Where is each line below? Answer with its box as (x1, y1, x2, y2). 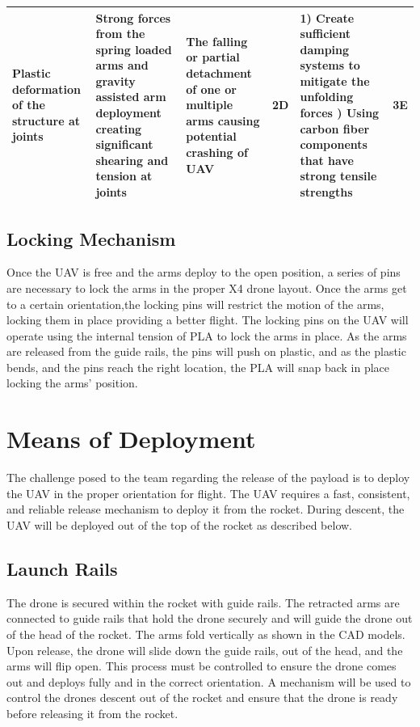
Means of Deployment (6, 422, 256, 455)
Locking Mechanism (6, 226, 176, 251)
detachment (186, 65, 252, 82)
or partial (186, 49, 240, 66)
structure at (12, 112, 81, 129)
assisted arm (95, 88, 166, 105)
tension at (95, 167, 153, 184)
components (300, 136, 367, 153)
